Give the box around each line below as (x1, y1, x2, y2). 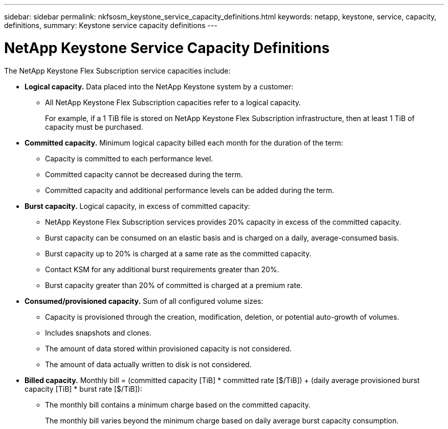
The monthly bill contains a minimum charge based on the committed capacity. (45, 400, 311, 409)
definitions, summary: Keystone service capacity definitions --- (4, 21, 217, 30)
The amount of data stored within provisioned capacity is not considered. (45, 344, 292, 353)
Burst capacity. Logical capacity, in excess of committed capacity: (25, 201, 251, 210)
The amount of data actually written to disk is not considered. (45, 360, 252, 369)
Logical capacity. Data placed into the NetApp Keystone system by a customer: (25, 82, 294, 91)
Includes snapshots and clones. (45, 328, 151, 337)
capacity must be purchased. (45, 122, 143, 131)
